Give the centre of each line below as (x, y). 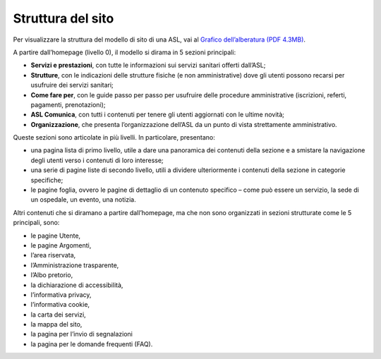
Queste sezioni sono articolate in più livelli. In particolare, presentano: (114, 138)
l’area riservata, (53, 255)
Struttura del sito (64, 18)
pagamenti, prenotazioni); (68, 104)
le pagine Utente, (56, 236)
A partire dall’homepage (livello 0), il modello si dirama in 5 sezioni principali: (125, 52)
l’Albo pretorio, (52, 275)
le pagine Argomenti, (61, 245)
